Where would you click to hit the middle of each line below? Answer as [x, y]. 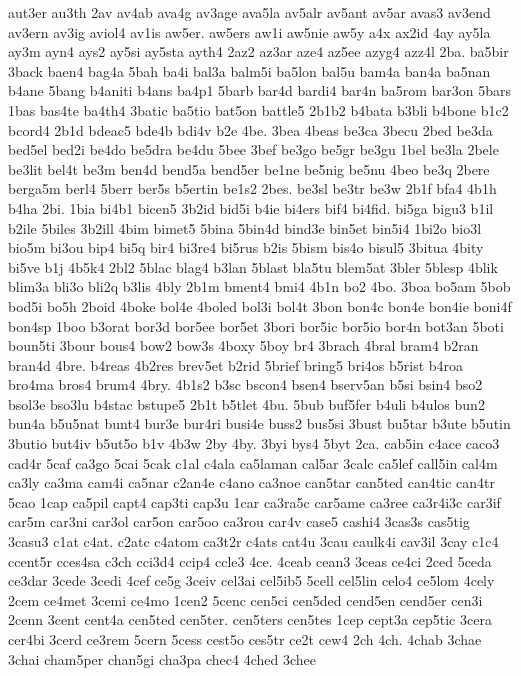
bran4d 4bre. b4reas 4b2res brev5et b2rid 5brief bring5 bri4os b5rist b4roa [236, 364]
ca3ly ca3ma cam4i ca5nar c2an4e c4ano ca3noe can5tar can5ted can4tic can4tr [251, 482]
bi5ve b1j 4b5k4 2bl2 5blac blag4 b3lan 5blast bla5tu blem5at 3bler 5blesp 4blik [253, 266]
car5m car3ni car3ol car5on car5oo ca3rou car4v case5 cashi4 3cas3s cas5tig [239, 521]
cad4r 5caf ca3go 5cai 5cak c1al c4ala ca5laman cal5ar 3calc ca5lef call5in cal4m [253, 462]
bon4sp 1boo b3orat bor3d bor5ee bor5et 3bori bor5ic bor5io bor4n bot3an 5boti [256, 325]
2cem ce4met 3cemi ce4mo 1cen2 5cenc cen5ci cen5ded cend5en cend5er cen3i [245, 599]
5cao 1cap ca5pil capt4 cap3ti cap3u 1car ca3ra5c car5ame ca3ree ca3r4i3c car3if [254, 501]
